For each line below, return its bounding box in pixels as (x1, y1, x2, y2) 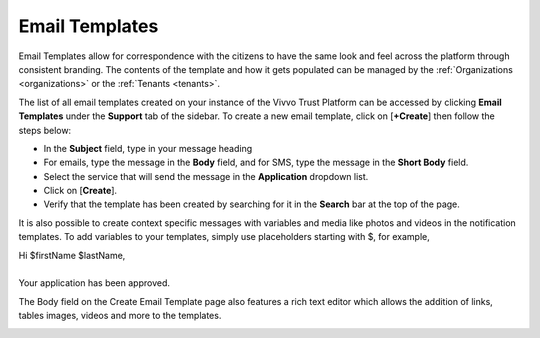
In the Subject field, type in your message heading (43, 142, 253, 154)
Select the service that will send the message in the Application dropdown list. (43, 170, 369, 182)
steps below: (18, 124, 72, 136)
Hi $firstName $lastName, (18, 249, 126, 261)
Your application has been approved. (18, 277, 170, 289)
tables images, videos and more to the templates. (18, 310, 222, 322)
